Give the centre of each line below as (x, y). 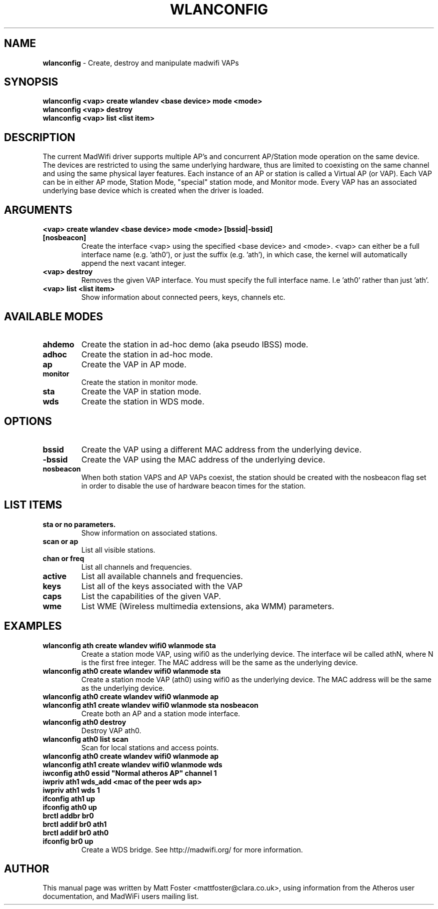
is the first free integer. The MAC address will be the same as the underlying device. (219, 662)
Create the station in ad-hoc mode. (147, 354)
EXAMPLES (33, 626)
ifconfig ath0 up (70, 807)
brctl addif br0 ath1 (75, 824)
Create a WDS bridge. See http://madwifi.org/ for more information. (192, 849)
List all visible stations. (118, 550)
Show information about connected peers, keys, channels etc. (183, 297)
